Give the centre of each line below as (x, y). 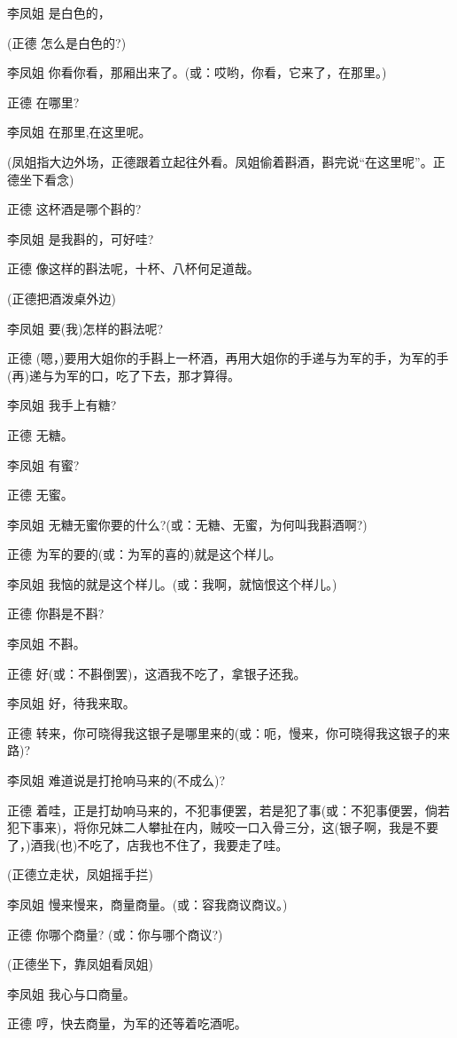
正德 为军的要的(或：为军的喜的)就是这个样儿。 (144, 554)
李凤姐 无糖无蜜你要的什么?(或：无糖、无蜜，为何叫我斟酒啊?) (187, 524)
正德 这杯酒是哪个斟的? (74, 209)
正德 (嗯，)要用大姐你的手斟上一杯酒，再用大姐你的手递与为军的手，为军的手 (228, 358)
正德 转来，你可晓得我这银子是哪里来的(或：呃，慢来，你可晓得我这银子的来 (229, 732)
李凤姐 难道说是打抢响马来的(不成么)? (116, 780)
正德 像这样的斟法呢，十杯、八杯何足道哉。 (133, 268)
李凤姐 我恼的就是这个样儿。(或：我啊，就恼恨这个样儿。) (172, 583)
